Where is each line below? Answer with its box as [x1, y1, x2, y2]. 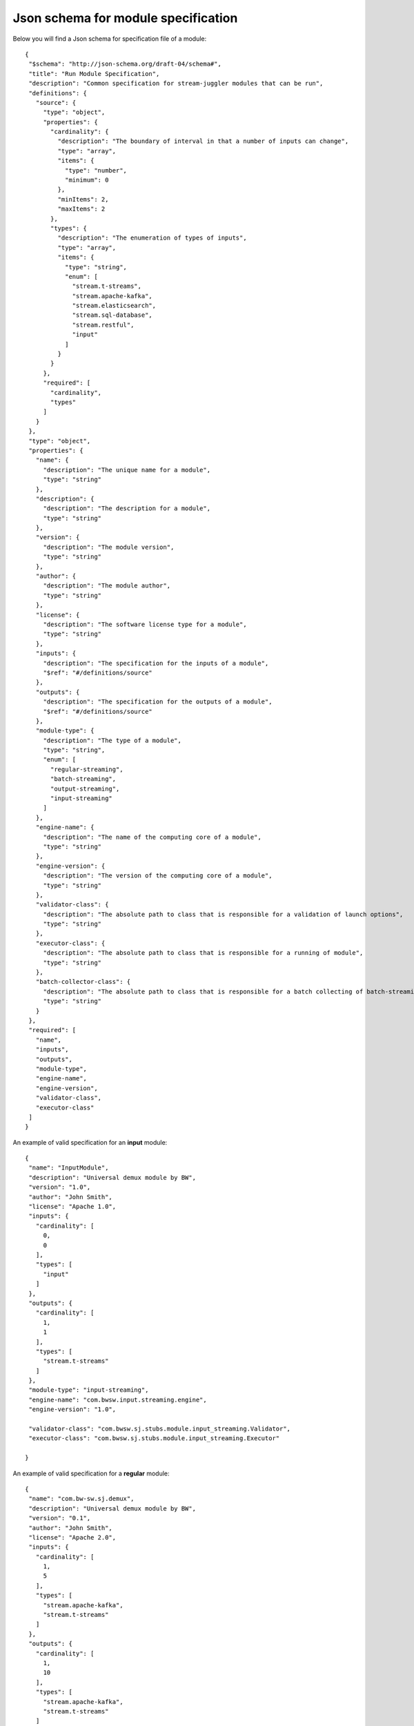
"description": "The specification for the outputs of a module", [43, 698, 273, 706]
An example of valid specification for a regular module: [12, 1469, 170, 1477]
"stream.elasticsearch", [72, 302, 157, 310]
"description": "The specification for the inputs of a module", [43, 659, 269, 667]
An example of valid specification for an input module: [12, 1138, 168, 1146]
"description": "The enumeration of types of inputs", [57, 234, 248, 242]
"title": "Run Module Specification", [28, 70, 160, 77]
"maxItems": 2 [57, 205, 106, 213]
